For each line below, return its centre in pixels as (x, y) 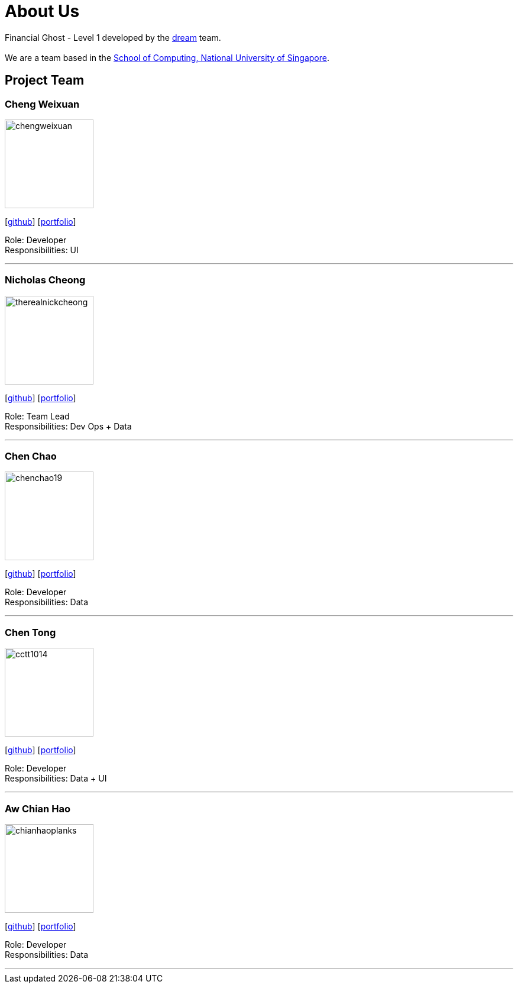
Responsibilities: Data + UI (56, 779)
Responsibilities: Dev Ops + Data (68, 426)
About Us (42, 11)
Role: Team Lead (37, 416)
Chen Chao (31, 456)
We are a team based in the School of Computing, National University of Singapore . (167, 57)
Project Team (45, 80)
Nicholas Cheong (45, 280)
